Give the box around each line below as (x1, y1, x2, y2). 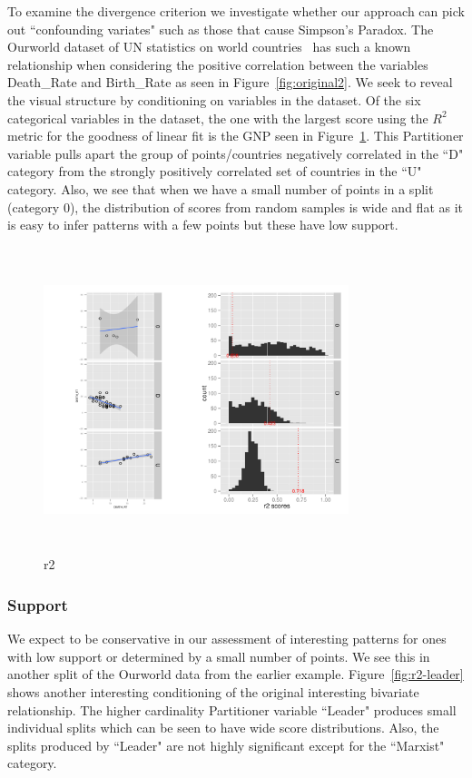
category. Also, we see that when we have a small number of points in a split (7, 179, 434, 198)
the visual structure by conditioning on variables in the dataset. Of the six (7, 90, 421, 109)
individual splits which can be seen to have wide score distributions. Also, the (7, 718, 439, 737)
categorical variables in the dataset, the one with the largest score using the (7, 108, 428, 127)
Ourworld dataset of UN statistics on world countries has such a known (7, 37, 411, 56)
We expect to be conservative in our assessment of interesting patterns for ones (7, 629, 447, 648)
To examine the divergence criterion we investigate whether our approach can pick (7, 2, 465, 20)
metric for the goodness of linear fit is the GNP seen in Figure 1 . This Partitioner (7, 126, 464, 145)
